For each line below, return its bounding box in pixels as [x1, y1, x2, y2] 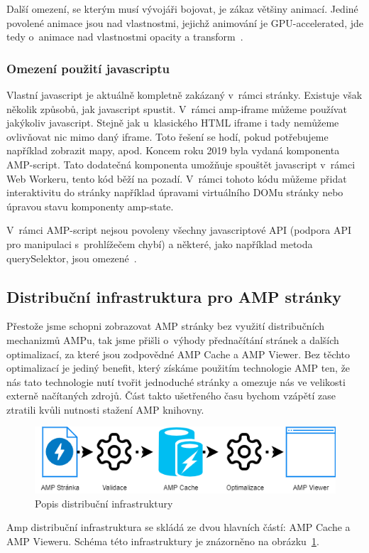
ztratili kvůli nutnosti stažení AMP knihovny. [6, 402, 204, 417]
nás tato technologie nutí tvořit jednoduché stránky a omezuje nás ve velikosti [6, 374, 346, 389]
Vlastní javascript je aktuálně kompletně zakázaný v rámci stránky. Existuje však [6, 87, 363, 102]
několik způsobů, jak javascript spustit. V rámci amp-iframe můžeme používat [6, 101, 347, 116]
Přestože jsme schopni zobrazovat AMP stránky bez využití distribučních [6, 318, 325, 333]
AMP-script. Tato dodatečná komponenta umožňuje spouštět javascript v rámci [6, 156, 356, 171]
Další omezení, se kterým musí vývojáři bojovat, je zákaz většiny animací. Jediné [6, 1, 358, 16]
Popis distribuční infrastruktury [35, 495, 173, 510]
